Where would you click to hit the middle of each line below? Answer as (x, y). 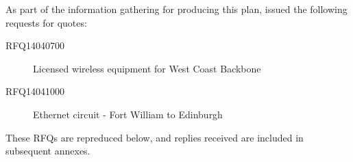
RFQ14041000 (35, 91)
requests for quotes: (46, 22)
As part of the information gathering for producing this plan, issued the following (176, 9)
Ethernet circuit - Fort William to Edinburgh (128, 114)
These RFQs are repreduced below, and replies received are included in (155, 137)
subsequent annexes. (48, 151)
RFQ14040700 (35, 45)
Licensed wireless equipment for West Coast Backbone (147, 68)
